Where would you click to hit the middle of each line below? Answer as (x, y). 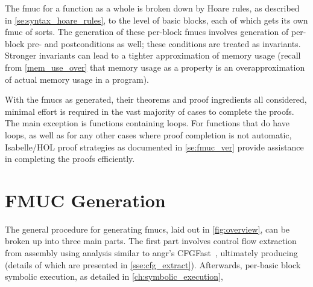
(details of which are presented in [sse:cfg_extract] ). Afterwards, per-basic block (153, 264)
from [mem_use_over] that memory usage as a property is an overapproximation (155, 67)
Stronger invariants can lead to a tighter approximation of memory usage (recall (153, 55)
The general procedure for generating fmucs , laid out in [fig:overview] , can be (147, 229)
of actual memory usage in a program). (77, 79)
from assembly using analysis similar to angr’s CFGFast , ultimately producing (151, 253)
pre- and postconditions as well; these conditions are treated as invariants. (164, 43)
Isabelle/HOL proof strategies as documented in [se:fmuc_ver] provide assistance (154, 147)
